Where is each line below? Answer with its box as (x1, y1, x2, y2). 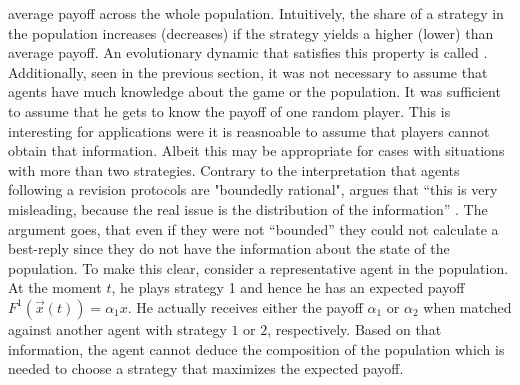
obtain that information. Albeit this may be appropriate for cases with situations (8, 140, 505, 161)
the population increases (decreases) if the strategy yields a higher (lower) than (8, 22, 494, 43)
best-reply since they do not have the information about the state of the (8, 238, 450, 259)
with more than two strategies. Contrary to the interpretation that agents (8, 159, 460, 180)
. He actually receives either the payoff (127, 296, 363, 317)
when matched (423, 296, 512, 317)
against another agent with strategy (8, 318, 227, 339)
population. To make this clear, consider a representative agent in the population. (8, 257, 509, 278)
